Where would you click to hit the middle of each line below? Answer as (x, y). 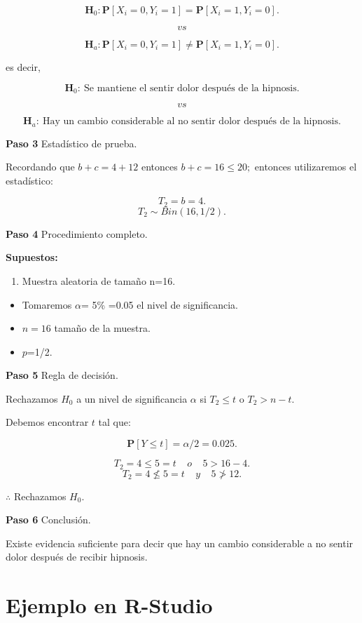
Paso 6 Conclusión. (48, 520)
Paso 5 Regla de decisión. (62, 375)
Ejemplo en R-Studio (109, 605)
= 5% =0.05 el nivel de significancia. (159, 304)
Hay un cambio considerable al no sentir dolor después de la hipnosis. (192, 122)
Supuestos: (32, 257)
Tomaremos (47, 304)
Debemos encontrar (47, 422)
